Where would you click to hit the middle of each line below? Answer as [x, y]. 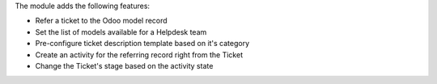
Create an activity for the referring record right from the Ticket [139, 55]
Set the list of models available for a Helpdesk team [121, 31]
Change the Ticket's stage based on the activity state [124, 65]
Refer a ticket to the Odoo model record [101, 21]
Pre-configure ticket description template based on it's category [142, 44]
